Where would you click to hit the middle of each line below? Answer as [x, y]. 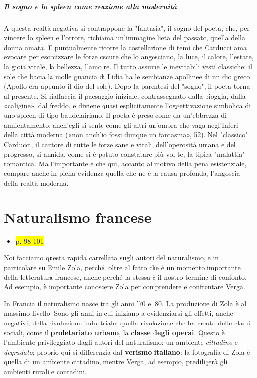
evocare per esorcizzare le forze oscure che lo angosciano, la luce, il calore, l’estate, [129, 57]
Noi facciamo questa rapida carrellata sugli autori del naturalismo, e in [112, 257]
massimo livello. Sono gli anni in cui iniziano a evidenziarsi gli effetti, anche [119, 313]
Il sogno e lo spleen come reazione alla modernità [91, 6]
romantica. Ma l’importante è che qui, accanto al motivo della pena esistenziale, [125, 163]
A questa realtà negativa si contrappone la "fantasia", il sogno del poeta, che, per [127, 27]
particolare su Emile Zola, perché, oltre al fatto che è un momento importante [122, 267]
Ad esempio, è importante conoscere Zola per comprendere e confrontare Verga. [125, 287]
